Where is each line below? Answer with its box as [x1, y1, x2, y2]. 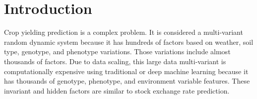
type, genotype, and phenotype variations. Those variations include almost [4, 46, 231, 57]
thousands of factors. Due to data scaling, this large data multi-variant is [4, 56, 226, 66]
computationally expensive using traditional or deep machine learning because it [4, 66, 249, 76]
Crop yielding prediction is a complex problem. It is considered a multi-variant [4, 27, 243, 37]
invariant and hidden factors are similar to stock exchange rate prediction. [4, 85, 230, 96]
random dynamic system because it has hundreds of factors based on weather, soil [4, 36, 254, 47]
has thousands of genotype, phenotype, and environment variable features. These [4, 76, 250, 86]
